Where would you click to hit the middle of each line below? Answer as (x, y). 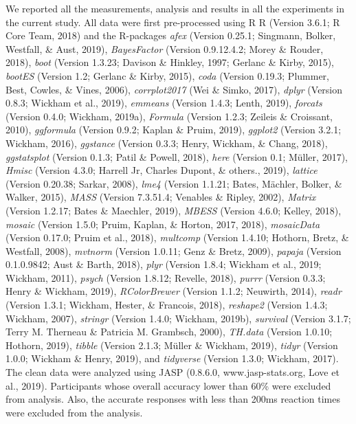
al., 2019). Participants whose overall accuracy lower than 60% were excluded (168, 385)
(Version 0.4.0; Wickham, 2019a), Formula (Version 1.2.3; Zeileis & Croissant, (169, 116)
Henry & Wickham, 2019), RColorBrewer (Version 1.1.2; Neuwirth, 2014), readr (174, 291)
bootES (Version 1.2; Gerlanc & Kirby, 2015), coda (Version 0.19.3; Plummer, (167, 75)
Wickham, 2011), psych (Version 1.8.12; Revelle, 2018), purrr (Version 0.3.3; (166, 277)
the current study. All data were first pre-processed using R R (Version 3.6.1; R (173, 22)
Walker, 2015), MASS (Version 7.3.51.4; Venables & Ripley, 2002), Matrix (161, 197)
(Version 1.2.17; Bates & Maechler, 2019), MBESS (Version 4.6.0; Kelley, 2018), (174, 210)
